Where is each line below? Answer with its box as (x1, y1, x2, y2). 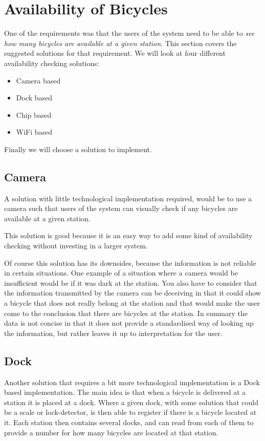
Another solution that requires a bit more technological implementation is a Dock (4, 376, 260, 387)
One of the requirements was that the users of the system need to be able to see (4, 28, 255, 38)
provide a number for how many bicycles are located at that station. (4, 427, 218, 437)
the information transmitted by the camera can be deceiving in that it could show (4, 287, 261, 298)
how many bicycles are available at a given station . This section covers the (4, 37, 237, 48)
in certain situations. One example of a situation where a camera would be (4, 267, 238, 278)
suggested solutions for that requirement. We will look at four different (4, 48, 226, 58)
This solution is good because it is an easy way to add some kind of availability (4, 230, 253, 241)
